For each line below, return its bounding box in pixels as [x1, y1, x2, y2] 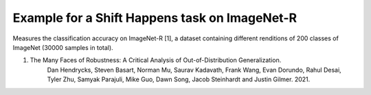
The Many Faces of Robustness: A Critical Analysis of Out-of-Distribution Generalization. [30, 56, 282, 64]
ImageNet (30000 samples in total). [12, 43, 113, 51]
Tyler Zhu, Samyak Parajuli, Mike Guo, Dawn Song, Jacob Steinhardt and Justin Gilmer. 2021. [47, 75, 311, 83]
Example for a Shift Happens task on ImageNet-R [12, 10, 297, 25]
